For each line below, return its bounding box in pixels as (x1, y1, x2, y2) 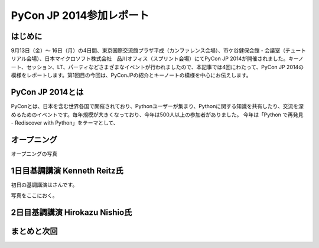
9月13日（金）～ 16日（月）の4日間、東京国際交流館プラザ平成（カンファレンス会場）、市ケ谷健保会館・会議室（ (11, 47, 286, 54)
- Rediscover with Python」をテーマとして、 (11, 119, 119, 126)
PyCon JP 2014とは (11, 87, 84, 97)
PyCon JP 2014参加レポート (11, 9, 149, 22)
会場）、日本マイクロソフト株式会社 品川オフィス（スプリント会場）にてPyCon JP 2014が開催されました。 (26, 55, 289, 62)
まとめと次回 (11, 226, 58, 236)
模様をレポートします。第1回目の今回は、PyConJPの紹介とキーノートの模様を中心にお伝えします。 (11, 71, 252, 79)
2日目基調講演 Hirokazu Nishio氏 (11, 207, 132, 217)
